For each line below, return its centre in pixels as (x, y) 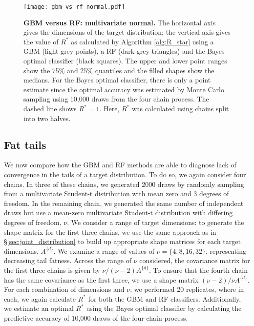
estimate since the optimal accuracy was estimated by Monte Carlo (124, 89)
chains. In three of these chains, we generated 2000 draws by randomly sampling (124, 184)
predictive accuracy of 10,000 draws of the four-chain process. (96, 317)
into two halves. (47, 118)
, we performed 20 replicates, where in (187, 289)
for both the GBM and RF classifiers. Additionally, (165, 298)
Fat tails (25, 144)
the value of (41, 41)
